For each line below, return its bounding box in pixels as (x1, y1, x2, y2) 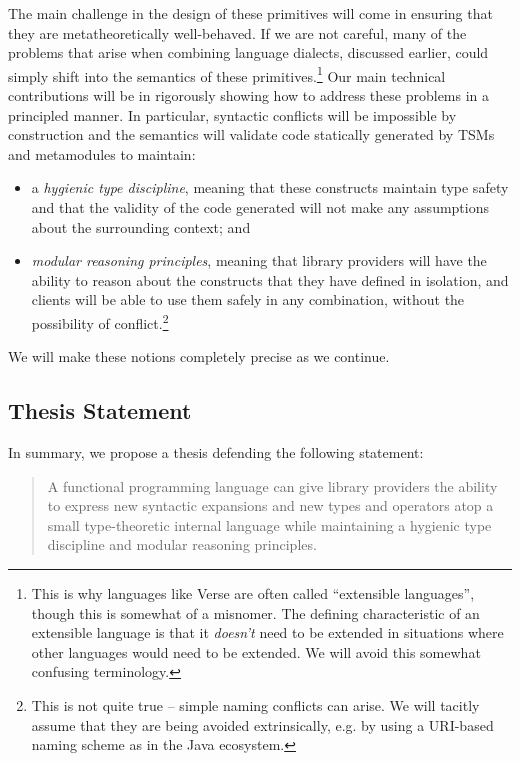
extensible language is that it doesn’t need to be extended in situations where (31, 622, 504, 643)
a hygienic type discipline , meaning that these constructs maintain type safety (31, 177, 509, 198)
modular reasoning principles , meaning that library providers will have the (31, 250, 487, 271)
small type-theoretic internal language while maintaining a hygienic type (47, 514, 492, 535)
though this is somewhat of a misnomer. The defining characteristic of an (31, 602, 480, 623)
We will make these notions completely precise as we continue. (8, 346, 390, 367)
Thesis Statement (8, 395, 192, 426)
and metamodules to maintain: (8, 143, 196, 164)
